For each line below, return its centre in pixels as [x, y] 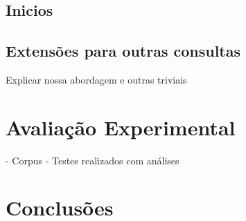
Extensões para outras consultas [123, 51]
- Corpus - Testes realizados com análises [93, 160]
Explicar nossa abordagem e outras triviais [96, 79]
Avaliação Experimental [121, 127]
